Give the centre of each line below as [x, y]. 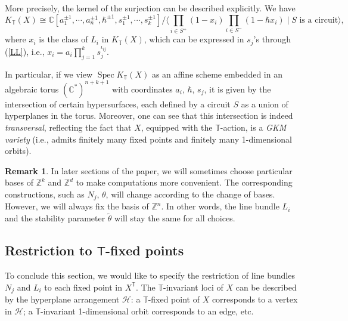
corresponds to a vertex [255, 299]
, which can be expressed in [194, 39]
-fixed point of [174, 299]
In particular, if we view [49, 74]
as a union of [265, 104]
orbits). [18, 151]
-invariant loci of [193, 287]
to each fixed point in [83, 287]
